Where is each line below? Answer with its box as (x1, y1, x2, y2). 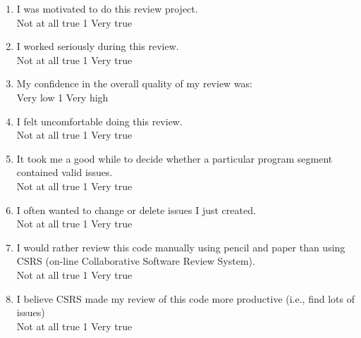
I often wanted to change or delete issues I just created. (16, 202, 256, 217)
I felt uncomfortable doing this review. (16, 113, 183, 128)
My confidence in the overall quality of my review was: (16, 76, 252, 91)
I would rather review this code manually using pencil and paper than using (16, 239, 345, 254)
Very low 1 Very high (16, 89, 109, 104)
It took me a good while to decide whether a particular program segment (16, 151, 333, 165)
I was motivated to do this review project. (16, 1, 198, 15)
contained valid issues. (16, 165, 113, 180)
